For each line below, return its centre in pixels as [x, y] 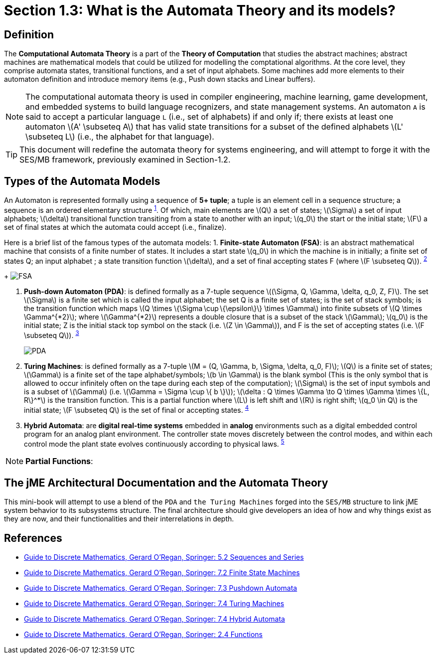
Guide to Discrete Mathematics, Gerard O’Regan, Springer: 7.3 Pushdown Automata [161, 588]
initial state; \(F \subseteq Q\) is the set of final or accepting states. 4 [137, 409]
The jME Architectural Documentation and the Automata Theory [166, 483]
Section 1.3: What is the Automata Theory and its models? [200, 10]
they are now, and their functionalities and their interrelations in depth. [119, 519]
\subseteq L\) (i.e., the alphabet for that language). [120, 137]
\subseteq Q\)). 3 [52, 334]
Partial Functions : [59, 461]
